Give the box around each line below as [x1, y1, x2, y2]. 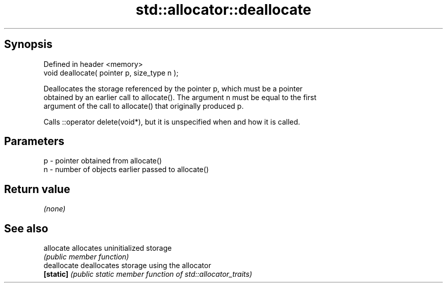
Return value [4, 182, 70, 196]
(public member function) [43, 252, 129, 261]
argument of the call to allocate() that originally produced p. [43, 101, 244, 110]
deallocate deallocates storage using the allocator [43, 261, 211, 270]
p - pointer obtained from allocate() [43, 156, 162, 165]
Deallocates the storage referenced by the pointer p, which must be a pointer [43, 84, 303, 93]
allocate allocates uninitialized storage [43, 244, 172, 253]
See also [4, 222, 48, 235]
